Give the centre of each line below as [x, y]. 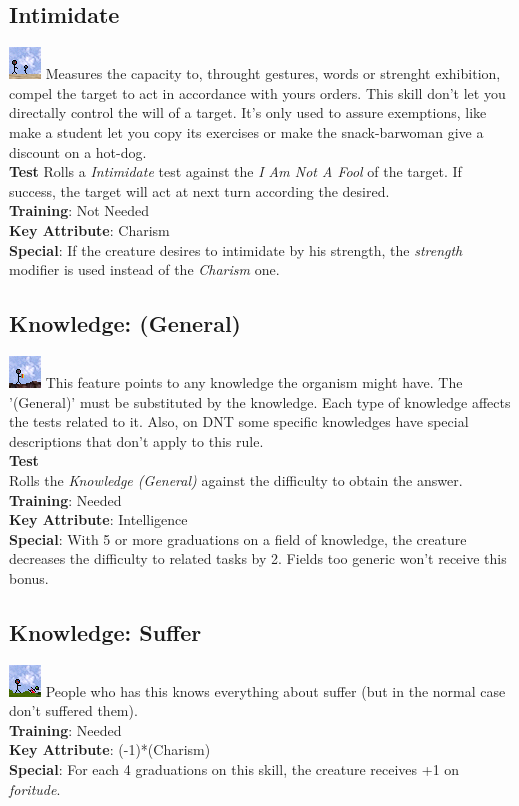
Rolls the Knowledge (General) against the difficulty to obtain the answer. [236, 479]
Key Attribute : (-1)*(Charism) [110, 749]
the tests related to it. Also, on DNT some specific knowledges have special [239, 421]
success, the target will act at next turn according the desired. [199, 190]
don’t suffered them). [73, 710]
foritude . [35, 788]
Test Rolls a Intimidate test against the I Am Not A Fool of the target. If [235, 171]
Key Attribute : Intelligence [98, 519]
